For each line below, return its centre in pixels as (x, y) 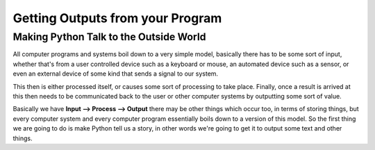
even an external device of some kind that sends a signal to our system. (116, 74)
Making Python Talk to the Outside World (109, 37)
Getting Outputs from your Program (117, 18)
